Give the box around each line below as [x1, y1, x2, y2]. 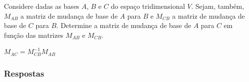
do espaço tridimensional [111, 1, 185, 11]
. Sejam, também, [191, 1, 244, 11]
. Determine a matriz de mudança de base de [56, 20, 191, 30]
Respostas [4, 67, 44, 79]
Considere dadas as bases [4, 1, 79, 11]
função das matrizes [4, 29, 64, 40]
